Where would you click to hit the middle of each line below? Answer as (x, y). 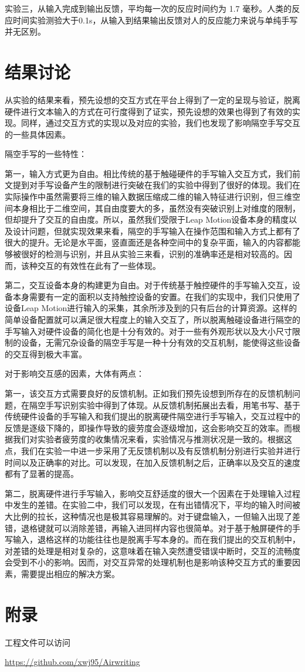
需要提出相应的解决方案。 (70, 573)
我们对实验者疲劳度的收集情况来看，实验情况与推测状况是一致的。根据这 (152, 439)
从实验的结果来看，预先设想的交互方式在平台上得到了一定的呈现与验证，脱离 (152, 99)
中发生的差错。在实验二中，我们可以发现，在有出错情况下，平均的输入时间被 (152, 505)
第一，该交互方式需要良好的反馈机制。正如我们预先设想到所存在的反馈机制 (148, 393)
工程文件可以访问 (38, 642)
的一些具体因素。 (38, 134)
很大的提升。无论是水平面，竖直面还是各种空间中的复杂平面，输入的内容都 (148, 242)
